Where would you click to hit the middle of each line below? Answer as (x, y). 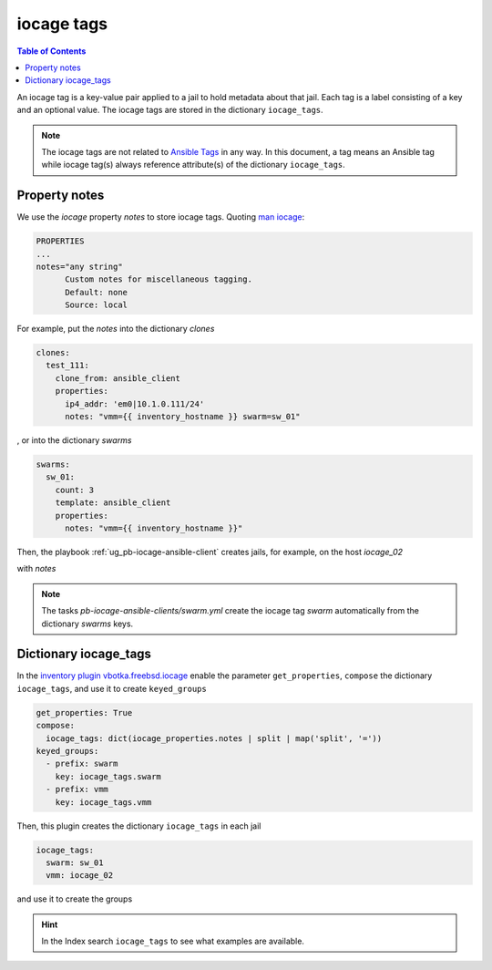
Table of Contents (51, 51)
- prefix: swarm (82, 764)
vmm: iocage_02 (80, 876)
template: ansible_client (113, 503)
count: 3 (75, 490)
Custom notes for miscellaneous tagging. (159, 279)
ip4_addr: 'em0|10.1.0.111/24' (135, 404)
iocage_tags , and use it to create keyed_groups (112, 688)
